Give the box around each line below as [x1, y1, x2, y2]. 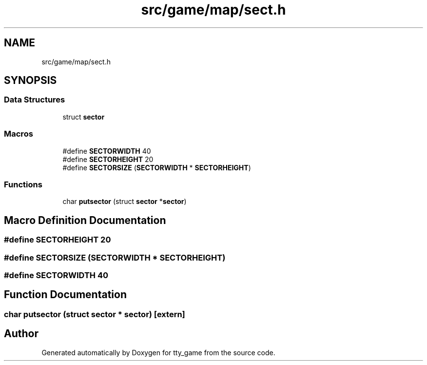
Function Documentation [4, 288, 127, 301]
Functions [4, 179, 42, 189]
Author [4, 327, 39, 340]
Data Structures [4, 95, 65, 105]
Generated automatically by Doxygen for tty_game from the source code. [41, 348, 275, 357]
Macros [4, 129, 33, 139]
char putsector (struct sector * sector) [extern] [4, 309, 185, 319]
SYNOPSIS [4, 74, 57, 87]
